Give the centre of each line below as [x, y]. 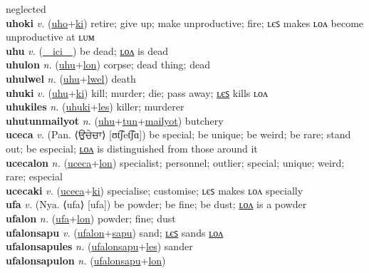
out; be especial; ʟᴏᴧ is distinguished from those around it [132, 148]
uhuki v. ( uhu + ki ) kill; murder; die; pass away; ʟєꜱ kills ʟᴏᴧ [137, 92]
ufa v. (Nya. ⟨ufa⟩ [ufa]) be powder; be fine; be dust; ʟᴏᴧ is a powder [156, 204]
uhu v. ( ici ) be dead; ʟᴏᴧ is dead [87, 50]
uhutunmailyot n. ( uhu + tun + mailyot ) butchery [115, 120]
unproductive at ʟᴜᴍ [50, 37]
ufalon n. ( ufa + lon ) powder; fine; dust [91, 218]
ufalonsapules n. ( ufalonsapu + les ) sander [99, 246]
